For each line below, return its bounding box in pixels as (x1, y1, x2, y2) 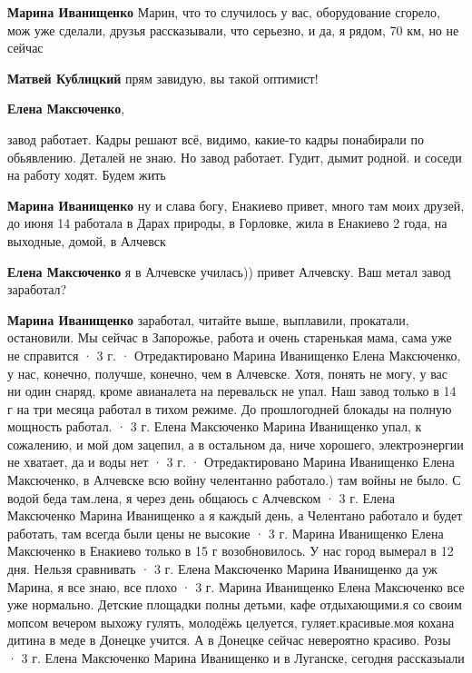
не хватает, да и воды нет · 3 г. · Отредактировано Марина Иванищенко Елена (7, 452, 455, 471)
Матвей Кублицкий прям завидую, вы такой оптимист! (7, 68, 319, 87)
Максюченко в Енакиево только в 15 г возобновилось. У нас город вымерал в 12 (7, 541, 454, 560)
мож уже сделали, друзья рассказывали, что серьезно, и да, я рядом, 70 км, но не (7, 20, 459, 39)
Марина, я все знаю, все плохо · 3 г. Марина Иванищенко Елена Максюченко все (7, 577, 465, 596)
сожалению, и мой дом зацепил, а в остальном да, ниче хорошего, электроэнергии (7, 434, 464, 453)
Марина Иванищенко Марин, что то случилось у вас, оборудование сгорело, (7, 3, 440, 21)
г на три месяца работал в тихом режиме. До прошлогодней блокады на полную (7, 399, 452, 418)
